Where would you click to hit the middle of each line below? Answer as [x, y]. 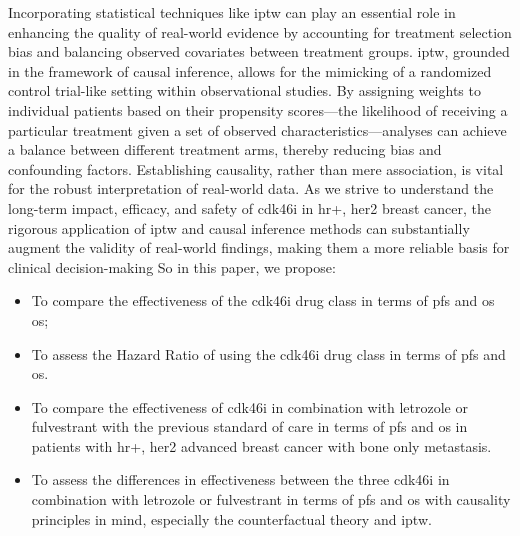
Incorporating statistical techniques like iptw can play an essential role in [232, 12]
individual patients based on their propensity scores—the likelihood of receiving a [258, 109]
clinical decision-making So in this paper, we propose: [172, 266]
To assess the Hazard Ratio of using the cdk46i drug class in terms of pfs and [268, 353]
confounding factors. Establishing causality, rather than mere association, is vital [256, 168]
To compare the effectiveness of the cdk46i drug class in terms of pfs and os [263, 300]
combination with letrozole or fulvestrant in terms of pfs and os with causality [271, 499]
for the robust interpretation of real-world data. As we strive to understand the [251, 188]
